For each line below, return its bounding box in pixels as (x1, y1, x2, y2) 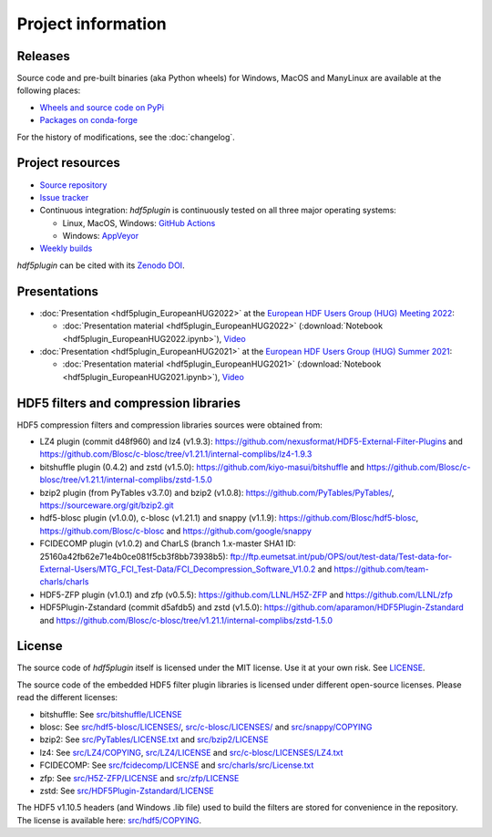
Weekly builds (39, 243, 93, 254)
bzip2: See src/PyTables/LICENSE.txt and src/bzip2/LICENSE (39, 734, 269, 745)
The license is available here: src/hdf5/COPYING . (16, 814, 202, 825)
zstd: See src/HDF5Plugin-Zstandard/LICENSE (39, 785, 214, 796)
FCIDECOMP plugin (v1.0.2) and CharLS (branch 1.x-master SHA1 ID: (39, 538, 296, 549)
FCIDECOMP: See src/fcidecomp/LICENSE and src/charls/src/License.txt (39, 759, 314, 770)
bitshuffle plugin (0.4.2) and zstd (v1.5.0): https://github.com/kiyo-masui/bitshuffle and (39, 461, 364, 472)
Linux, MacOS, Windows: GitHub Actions (62, 217, 216, 228)
